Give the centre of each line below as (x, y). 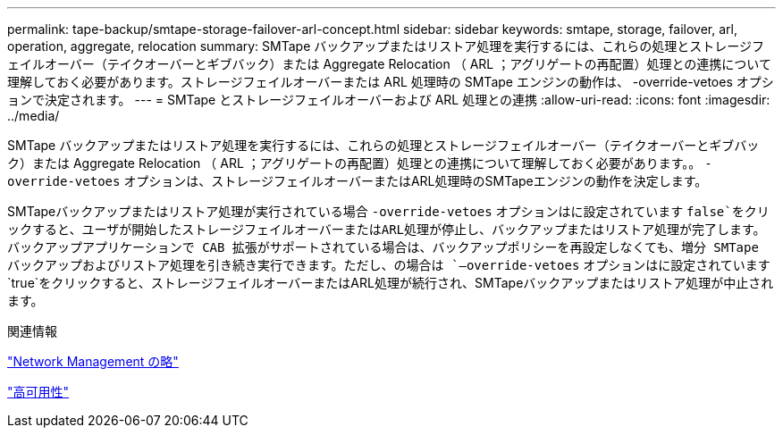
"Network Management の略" (93, 361)
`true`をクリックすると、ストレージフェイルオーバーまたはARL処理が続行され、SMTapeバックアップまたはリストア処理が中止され (391, 283)
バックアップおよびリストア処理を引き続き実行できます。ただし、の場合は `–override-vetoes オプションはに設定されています (389, 265)
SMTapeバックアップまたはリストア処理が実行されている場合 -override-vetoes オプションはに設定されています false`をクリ (388, 211)
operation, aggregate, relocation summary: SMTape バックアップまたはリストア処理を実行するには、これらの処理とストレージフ (386, 46)
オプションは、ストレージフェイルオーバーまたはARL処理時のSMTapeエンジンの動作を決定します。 (416, 181)
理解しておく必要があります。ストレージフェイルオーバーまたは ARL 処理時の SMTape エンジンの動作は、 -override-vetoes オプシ (391, 82)
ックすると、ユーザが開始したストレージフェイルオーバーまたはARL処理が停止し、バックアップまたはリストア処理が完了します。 (387, 230)
